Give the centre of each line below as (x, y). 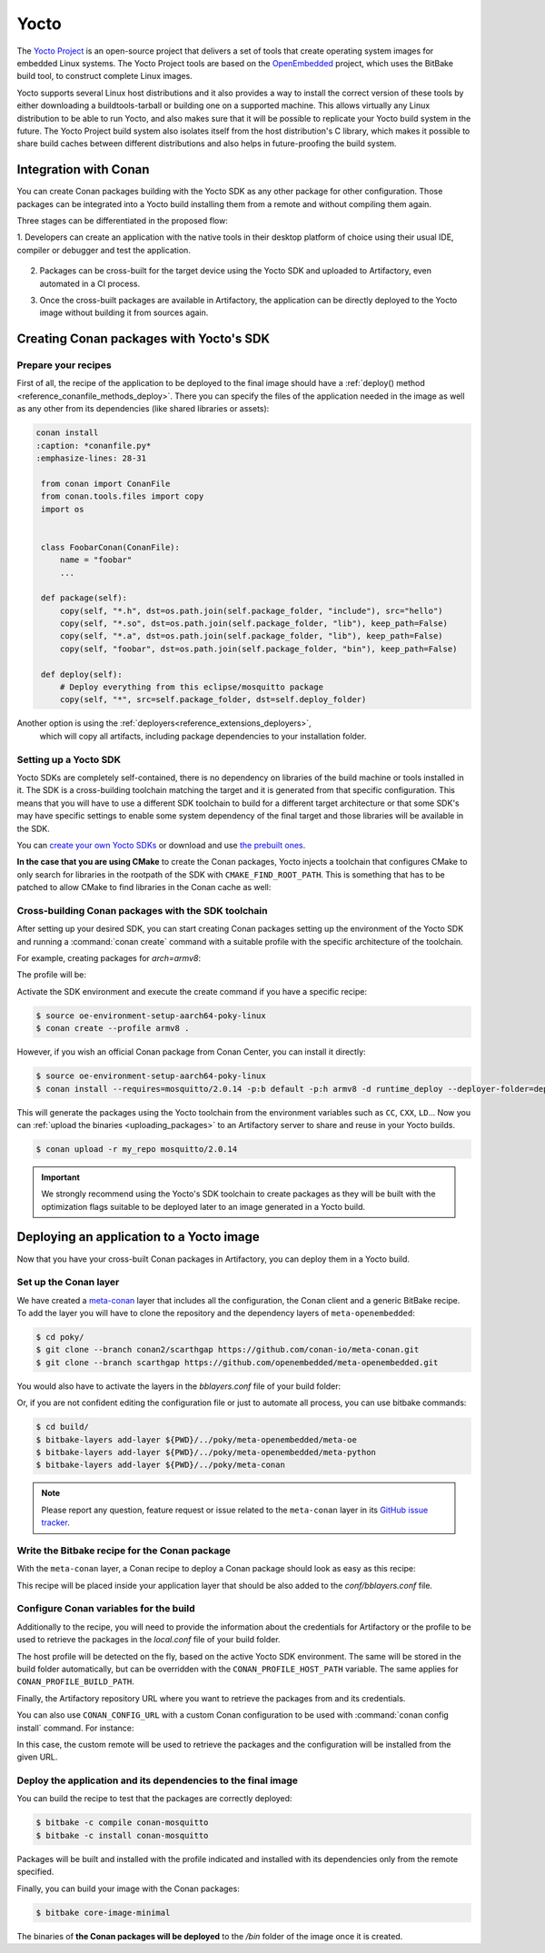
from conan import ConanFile (106, 483)
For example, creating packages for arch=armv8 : (109, 958)
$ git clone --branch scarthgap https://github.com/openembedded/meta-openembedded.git (237, 1362)
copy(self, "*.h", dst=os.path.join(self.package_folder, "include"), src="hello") (252, 610)
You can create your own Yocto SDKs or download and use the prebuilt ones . (161, 845)
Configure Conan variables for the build (106, 1609)
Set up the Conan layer (68, 1283)
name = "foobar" (96, 560)
